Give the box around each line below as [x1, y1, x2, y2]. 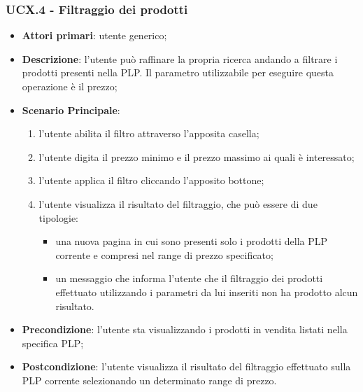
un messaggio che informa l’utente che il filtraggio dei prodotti [55, 271, 323, 286]
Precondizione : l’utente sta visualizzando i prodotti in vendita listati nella [22, 322, 348, 337]
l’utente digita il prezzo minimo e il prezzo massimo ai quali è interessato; [38, 149, 355, 164]
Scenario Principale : [22, 102, 120, 117]
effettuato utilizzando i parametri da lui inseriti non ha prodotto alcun [55, 284, 358, 299]
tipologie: [38, 210, 78, 225]
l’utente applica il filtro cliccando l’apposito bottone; [38, 173, 264, 188]
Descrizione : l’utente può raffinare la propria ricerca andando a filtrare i [22, 51, 338, 66]
